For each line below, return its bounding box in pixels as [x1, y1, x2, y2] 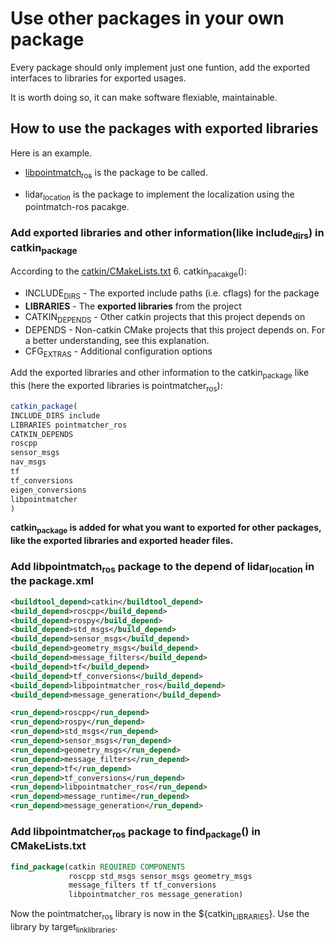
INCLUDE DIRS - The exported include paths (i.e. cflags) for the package [24, 287, 320, 301]
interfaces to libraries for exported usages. [10, 72, 187, 84]
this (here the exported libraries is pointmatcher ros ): [10, 380, 223, 394]
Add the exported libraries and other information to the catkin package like [10, 367, 310, 381]
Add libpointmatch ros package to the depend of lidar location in [10, 560, 315, 576]
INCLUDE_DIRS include [10, 410, 101, 421]
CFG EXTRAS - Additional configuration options [24, 345, 213, 359]
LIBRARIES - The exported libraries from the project [24, 300, 242, 312]
